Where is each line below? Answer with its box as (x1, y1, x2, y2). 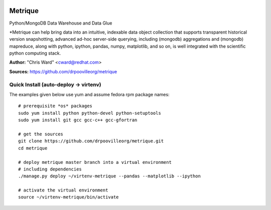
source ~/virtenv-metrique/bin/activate (18, 194, 119, 200)
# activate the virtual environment (18, 187, 108, 193)
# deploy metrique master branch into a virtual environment (18, 159, 172, 165)
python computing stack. (9, 50, 61, 56)
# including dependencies (18, 166, 82, 172)
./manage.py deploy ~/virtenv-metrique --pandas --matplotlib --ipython (18, 173, 201, 179)
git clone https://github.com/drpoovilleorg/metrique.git (18, 138, 164, 144)
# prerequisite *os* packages (18, 103, 93, 109)
